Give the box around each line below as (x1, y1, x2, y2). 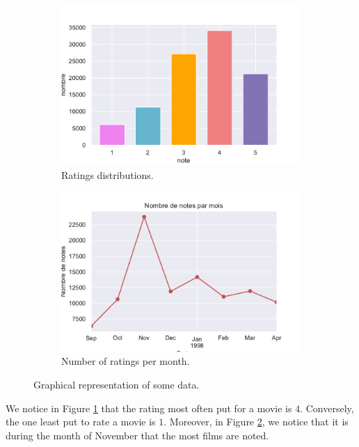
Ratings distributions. (61, 167, 154, 182)
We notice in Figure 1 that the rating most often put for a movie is (6, 400, 292, 415)
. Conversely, (300, 400, 354, 415)
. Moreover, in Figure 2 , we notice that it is (163, 414, 349, 429)
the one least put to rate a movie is (6, 414, 156, 429)
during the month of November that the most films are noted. (6, 428, 269, 442)
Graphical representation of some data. (33, 377, 200, 392)
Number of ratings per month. (61, 354, 190, 368)
